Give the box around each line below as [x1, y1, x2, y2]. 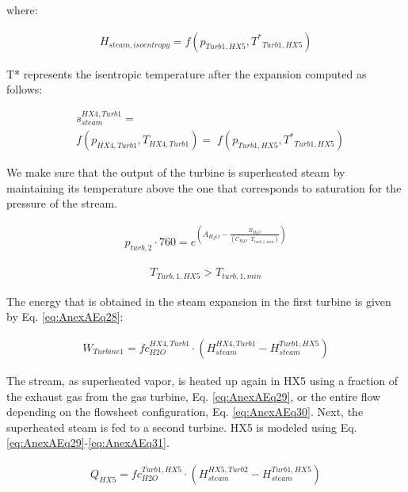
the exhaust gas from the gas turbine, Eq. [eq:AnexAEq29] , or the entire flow [6, 387, 381, 404]
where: [6, 2, 38, 17]
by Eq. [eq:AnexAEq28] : [6, 308, 124, 325]
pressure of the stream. [6, 195, 117, 212]
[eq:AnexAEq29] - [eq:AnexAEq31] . [6, 434, 170, 451]
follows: [6, 81, 43, 97]
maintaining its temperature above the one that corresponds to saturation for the [6, 179, 402, 196]
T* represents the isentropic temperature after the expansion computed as [6, 65, 367, 82]
